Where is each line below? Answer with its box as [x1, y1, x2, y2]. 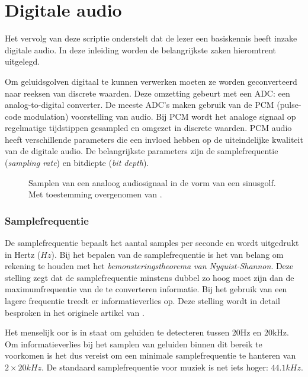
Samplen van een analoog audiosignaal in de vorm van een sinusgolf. [28, 176, 276, 188]
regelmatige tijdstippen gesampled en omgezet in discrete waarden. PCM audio [5, 122, 292, 134]
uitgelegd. [5, 55, 40, 68]
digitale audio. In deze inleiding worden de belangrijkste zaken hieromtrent [5, 43, 276, 56]
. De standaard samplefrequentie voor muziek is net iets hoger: [41, 361, 268, 373]
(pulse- [277, 98, 301, 111]
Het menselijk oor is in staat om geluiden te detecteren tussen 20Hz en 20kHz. [5, 326, 289, 338]
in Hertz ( [5, 248, 41, 260]
